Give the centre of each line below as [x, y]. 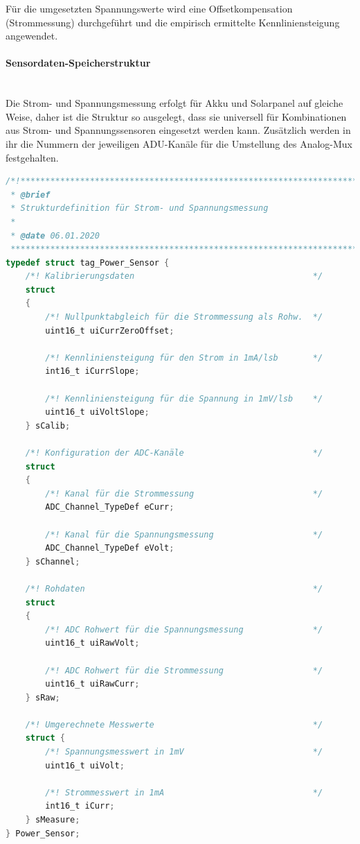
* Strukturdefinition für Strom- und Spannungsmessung [139, 208]
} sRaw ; [43, 697]
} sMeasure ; [53, 820]
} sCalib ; [48, 425]
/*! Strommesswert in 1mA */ [184, 792]
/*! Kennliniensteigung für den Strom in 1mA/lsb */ [184, 358]
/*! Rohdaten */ [174, 588]
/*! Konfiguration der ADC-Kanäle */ [174, 453]
